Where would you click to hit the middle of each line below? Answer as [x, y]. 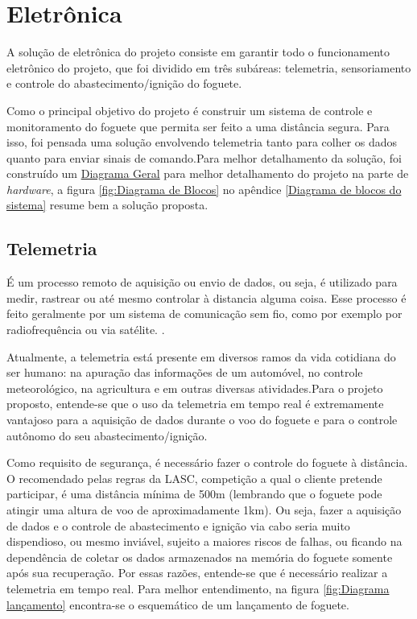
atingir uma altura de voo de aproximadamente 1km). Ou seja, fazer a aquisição [204, 509]
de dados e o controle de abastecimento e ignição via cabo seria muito [178, 525]
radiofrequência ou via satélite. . [86, 330]
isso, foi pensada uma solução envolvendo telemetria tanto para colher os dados [202, 142]
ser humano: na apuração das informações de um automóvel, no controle [185, 372]
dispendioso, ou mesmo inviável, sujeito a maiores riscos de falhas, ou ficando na [204, 541]
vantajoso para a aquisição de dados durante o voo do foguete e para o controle [202, 420]
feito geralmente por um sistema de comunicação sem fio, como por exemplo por [204, 314]
